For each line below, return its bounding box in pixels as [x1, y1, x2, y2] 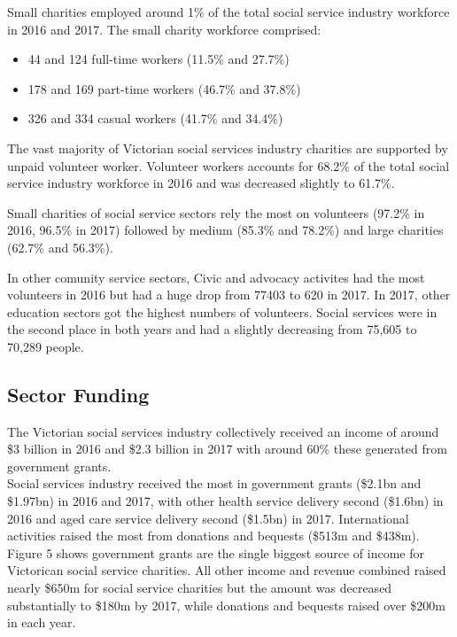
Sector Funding [7, 380, 150, 408]
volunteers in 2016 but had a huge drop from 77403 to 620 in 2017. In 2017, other [7, 285, 451, 304]
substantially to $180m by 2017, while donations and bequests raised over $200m [7, 595, 445, 614]
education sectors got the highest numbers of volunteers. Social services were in [7, 302, 438, 321]
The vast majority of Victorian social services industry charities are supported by [7, 138, 448, 157]
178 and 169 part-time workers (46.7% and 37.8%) [27, 79, 301, 97]
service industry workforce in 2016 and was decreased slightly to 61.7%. [7, 174, 395, 192]
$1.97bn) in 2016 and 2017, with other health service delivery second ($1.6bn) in [7, 492, 444, 510]
